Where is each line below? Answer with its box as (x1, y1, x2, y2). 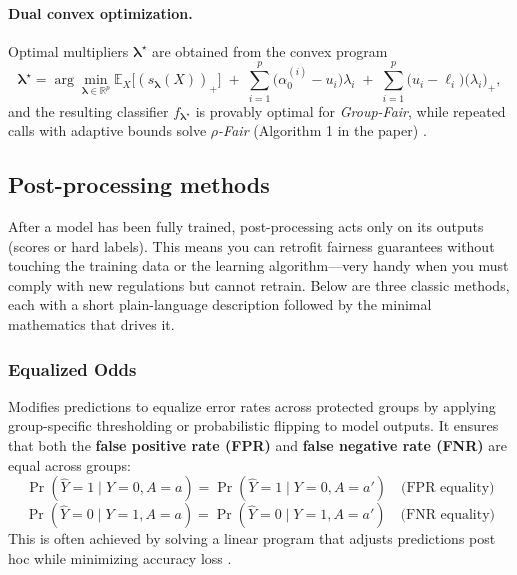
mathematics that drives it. (8, 314, 175, 335)
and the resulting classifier (8, 100, 169, 121)
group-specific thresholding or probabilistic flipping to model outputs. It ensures (8, 415, 499, 436)
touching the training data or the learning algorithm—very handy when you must (8, 255, 509, 276)
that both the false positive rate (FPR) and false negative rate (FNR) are (8, 435, 507, 456)
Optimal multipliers (8, 40, 129, 61)
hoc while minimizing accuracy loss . (8, 547, 232, 568)
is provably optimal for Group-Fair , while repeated (195, 100, 506, 121)
